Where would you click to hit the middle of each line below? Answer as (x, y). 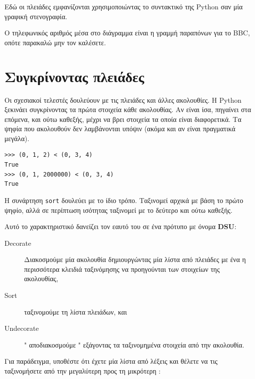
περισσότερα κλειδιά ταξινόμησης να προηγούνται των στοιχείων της (122, 269)
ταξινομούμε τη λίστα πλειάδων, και (76, 311)
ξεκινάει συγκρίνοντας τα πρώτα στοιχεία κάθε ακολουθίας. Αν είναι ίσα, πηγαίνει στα (128, 109)
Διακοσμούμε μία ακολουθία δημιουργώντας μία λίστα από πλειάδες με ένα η (135, 259)
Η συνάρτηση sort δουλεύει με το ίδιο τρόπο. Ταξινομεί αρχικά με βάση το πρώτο (124, 200)
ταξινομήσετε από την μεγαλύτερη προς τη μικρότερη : (83, 371)
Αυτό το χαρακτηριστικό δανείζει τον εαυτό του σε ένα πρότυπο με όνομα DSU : (121, 226)
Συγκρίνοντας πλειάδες (74, 76)
